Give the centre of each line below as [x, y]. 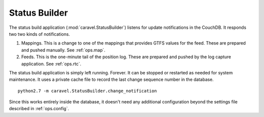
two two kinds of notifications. [40, 34]
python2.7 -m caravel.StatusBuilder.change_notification [88, 91]
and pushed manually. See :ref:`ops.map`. [63, 50]
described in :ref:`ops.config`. [39, 109]
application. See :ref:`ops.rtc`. [51, 64]
